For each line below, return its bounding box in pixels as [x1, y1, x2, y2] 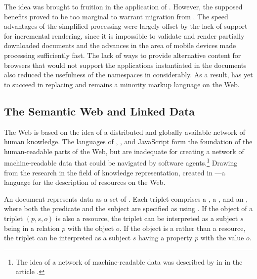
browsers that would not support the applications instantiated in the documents [4, 59, 247, 70]
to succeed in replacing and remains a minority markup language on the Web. [4, 79, 240, 89]
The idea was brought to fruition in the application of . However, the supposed [4, 1, 243, 11]
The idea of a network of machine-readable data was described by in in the [15, 256, 243, 267]
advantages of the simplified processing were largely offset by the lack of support [4, 21, 248, 31]
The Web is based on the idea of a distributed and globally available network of [4, 126, 245, 137]
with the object [67, 223, 114, 233]
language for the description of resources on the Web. [4, 177, 166, 187]
